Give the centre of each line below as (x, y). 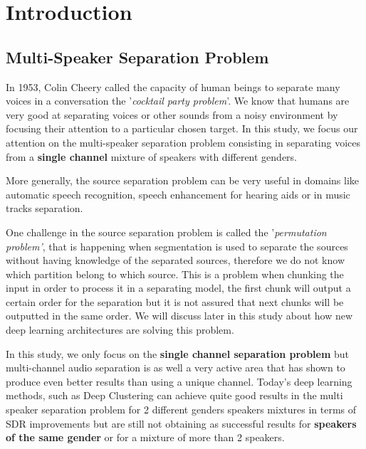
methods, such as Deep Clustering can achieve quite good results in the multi (174, 395)
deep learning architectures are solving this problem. (120, 330)
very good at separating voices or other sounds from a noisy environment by (172, 114)
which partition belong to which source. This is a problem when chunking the (175, 274)
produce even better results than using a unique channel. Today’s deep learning (179, 381)
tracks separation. (45, 208)
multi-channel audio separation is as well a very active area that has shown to (176, 368)
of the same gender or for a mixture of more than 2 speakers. (145, 437)
